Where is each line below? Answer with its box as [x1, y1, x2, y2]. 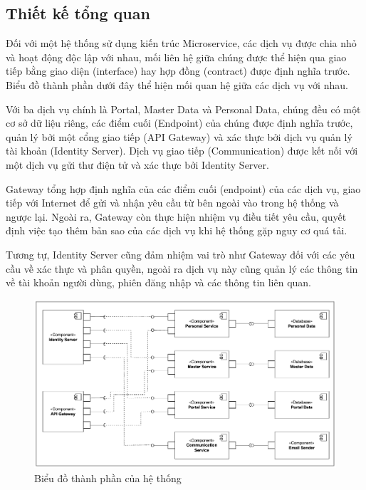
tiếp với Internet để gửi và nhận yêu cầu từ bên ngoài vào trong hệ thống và [6, 195, 339, 210]
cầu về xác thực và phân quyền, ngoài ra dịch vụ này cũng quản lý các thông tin [6, 261, 358, 276]
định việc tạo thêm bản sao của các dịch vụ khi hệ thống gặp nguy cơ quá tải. [6, 223, 347, 238]
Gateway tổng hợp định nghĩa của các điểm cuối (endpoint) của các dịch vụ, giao [6, 181, 361, 196]
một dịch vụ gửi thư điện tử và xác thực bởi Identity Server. [6, 157, 269, 172]
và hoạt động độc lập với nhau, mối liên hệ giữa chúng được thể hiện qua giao [6, 49, 347, 64]
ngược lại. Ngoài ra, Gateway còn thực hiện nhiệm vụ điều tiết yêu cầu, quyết [6, 209, 347, 224]
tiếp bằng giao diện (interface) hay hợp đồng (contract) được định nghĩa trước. [6, 63, 350, 78]
